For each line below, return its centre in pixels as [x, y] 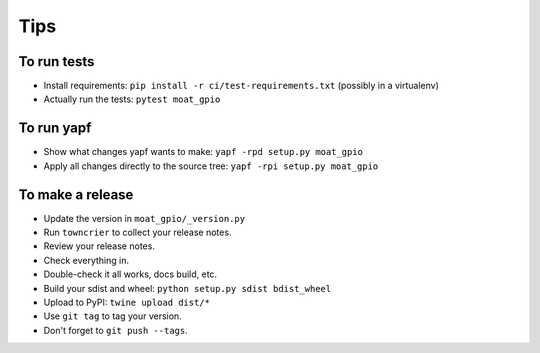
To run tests [56, 61]
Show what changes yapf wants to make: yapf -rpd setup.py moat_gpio [203, 152]
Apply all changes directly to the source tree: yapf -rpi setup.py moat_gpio [211, 166]
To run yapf [55, 128]
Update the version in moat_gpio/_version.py [144, 218]
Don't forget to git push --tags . [116, 330]
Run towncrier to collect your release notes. [137, 232]
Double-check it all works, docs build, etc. [130, 274]
